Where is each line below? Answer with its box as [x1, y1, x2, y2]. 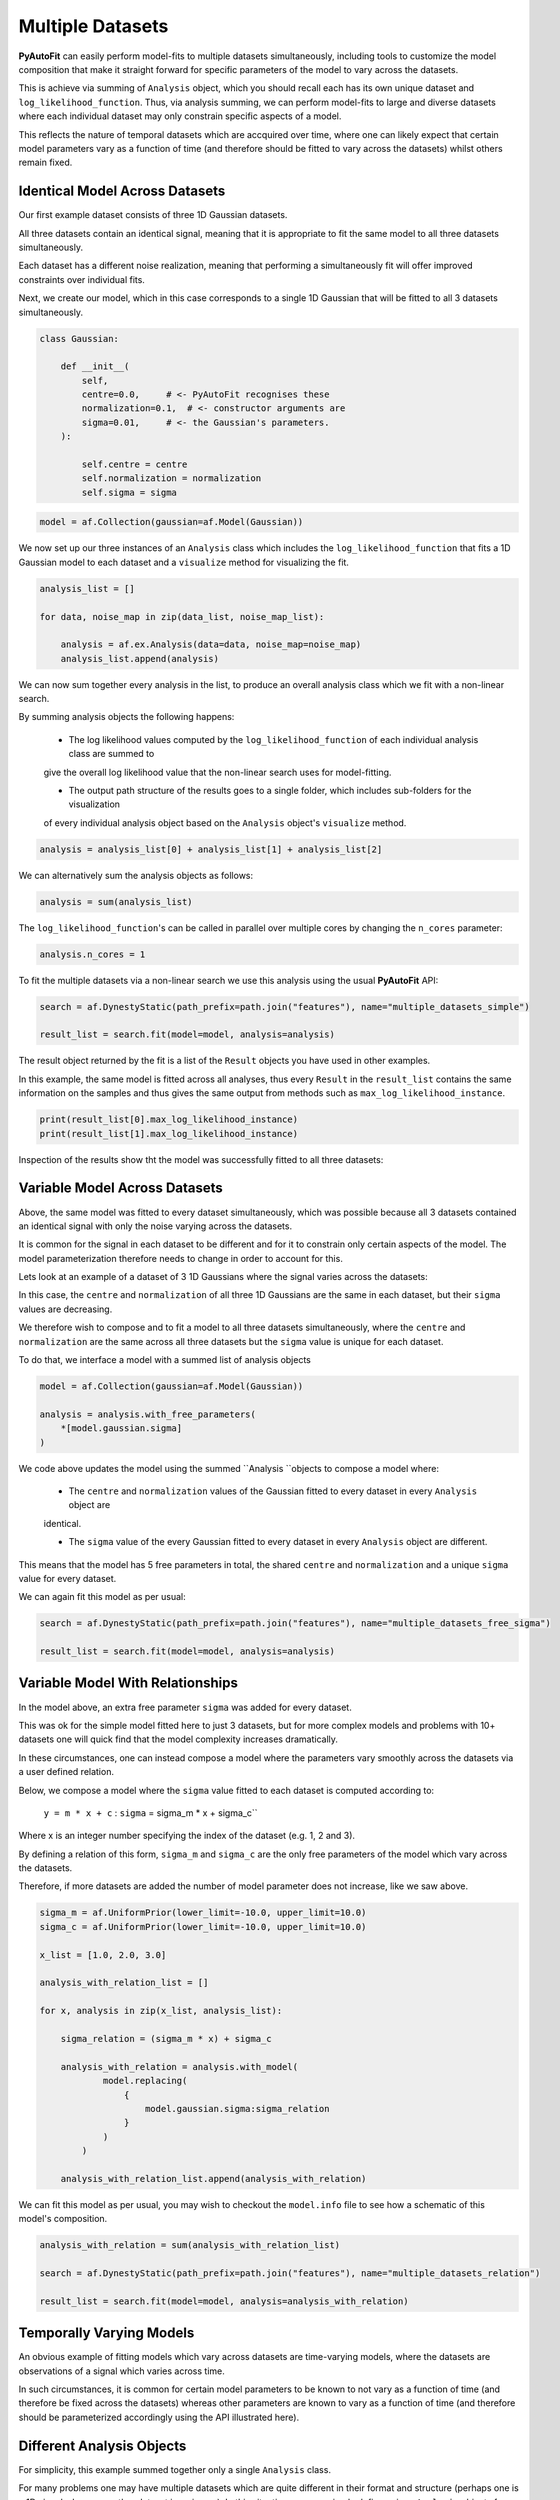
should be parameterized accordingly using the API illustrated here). [18, 2411, 300, 2423]
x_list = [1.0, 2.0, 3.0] [39, 1949, 167, 1960]
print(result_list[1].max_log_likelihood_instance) [39, 1128, 299, 1139]
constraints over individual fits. [18, 273, 145, 285]
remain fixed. [18, 156, 73, 169]
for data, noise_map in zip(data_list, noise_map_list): [39, 611, 325, 622]
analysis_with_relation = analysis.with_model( [60, 2061, 299, 2072]
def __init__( [60, 361, 130, 372]
